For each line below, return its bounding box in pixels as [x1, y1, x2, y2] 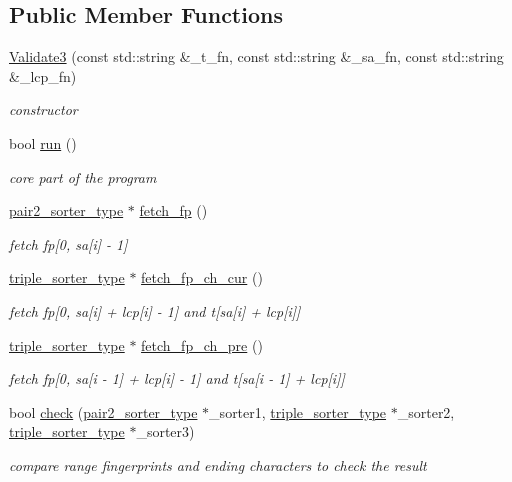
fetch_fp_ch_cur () [141, 267, 263, 288]
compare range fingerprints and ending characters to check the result [9, 454, 427, 475]
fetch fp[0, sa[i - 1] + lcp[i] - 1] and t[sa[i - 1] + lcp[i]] [9, 368, 345, 389]
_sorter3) [136, 421, 195, 442]
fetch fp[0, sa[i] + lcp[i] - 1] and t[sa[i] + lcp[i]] [9, 300, 301, 321]
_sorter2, [397, 401, 455, 422]
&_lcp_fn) [9, 65, 77, 86]
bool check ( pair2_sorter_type [9, 401, 198, 422]
